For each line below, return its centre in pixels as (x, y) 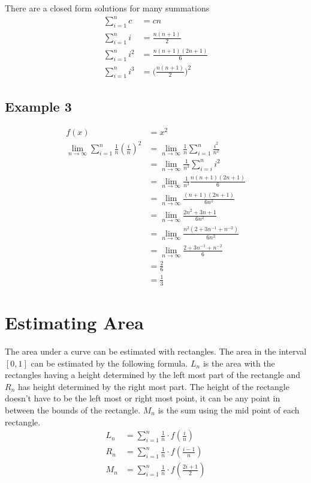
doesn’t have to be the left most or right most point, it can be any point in (143, 398)
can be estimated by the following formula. (109, 363)
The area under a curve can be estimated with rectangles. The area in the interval (156, 351)
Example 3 (38, 106)
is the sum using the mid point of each (229, 409)
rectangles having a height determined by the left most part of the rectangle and (153, 375)
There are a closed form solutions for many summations (107, 8)
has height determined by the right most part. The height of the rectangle (153, 386)
